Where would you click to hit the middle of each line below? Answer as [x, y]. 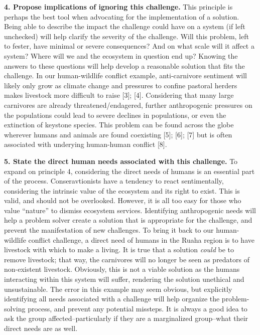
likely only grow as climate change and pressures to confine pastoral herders [121, 85]
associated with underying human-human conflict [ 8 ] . [86, 144]
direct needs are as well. [41, 328]
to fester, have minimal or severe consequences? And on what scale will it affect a [129, 46]
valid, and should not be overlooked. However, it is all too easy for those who [123, 200]
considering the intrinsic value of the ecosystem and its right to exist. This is [122, 190]
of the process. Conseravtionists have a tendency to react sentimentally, [114, 181]
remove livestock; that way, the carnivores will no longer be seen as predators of [127, 259]
